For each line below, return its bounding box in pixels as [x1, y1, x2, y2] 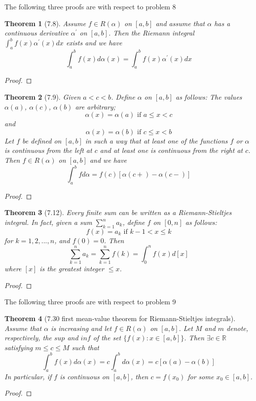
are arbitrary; [75, 101, 116, 111]
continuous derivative [4, 28, 69, 38]
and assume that [155, 18, 205, 28]
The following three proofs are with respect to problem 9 [4, 296, 176, 307]
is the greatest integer [39, 263, 104, 274]
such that [72, 342, 100, 352]
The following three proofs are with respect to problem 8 [4, 1, 176, 11]
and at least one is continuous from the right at [100, 145, 243, 155]
